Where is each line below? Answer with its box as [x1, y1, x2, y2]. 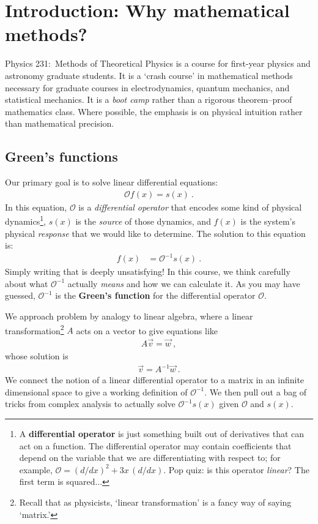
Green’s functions [5, 147, 118, 166]
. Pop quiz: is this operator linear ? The [163, 463, 309, 476]
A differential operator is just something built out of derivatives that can [19, 427, 305, 440]
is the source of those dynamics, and [75, 214, 211, 227]
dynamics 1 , [5, 213, 46, 227]
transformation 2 [5, 322, 64, 337]
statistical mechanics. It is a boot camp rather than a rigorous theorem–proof [5, 93, 292, 106]
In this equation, [5, 200, 67, 213]
